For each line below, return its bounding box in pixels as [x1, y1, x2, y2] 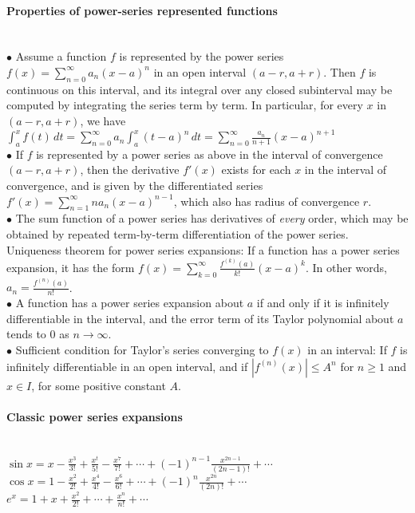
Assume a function [15, 48, 107, 65]
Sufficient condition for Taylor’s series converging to [15, 341, 269, 357]
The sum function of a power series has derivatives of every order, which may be [15, 210, 409, 227]
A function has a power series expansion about [15, 294, 244, 311]
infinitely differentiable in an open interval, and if [6, 357, 248, 374]
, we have [80, 112, 126, 128]
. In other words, [305, 258, 388, 275]
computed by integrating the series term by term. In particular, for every [6, 97, 363, 113]
